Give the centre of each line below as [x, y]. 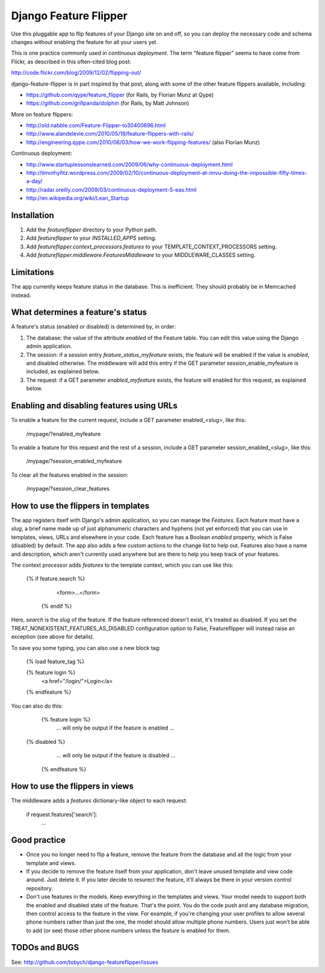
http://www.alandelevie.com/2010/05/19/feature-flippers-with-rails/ [110, 134]
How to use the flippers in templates [80, 505]
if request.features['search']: [62, 814]
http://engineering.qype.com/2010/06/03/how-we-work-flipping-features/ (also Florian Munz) [143, 142]
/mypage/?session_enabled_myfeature [74, 461]
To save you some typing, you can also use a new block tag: [86, 647]
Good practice [39, 840]
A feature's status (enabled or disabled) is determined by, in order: [94, 327]
